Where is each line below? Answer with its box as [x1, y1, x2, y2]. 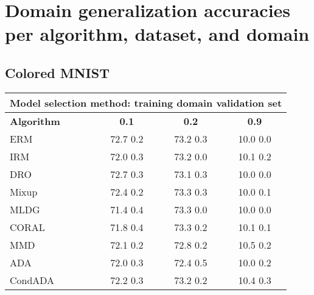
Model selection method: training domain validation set [10, 95, 282, 110]
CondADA [10, 272, 55, 287]
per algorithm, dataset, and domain [5, 21, 310, 46]
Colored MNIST [5, 63, 110, 82]
